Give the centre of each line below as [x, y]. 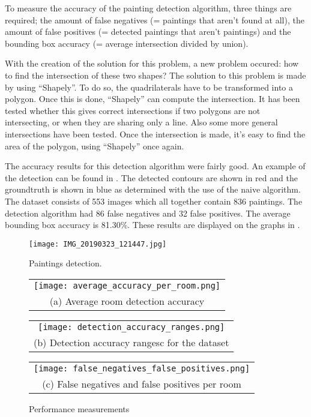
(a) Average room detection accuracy [127, 301]
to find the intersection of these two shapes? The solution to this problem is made [155, 75]
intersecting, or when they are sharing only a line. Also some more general [141, 122]
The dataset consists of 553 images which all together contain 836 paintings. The [154, 201]
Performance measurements [79, 408]
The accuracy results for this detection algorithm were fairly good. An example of [155, 166]
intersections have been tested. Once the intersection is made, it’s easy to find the [155, 133]
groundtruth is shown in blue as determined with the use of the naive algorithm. [153, 189]
